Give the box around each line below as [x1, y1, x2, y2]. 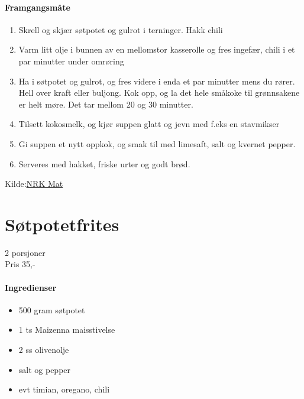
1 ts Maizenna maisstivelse [18, 323, 115, 336]
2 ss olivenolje [18, 343, 69, 356]
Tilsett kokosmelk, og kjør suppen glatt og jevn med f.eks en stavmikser [18, 118, 280, 130]
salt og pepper [18, 363, 71, 375]
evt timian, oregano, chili [18, 383, 110, 395]
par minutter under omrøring [18, 54, 124, 67]
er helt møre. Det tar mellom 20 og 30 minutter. [18, 98, 193, 110]
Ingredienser [5, 281, 57, 293]
